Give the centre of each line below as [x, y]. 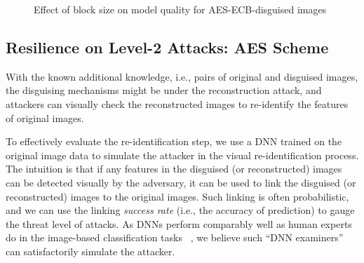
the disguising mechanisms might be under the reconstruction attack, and [164, 90]
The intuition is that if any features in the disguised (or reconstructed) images [174, 169]
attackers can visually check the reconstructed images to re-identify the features [177, 103]
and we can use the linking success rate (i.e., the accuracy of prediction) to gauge [180, 210]
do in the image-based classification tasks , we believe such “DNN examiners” [175, 237]
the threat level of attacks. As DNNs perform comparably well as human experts [179, 223]
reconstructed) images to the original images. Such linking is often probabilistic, [177, 196]
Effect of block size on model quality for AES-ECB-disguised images [180, 9]
